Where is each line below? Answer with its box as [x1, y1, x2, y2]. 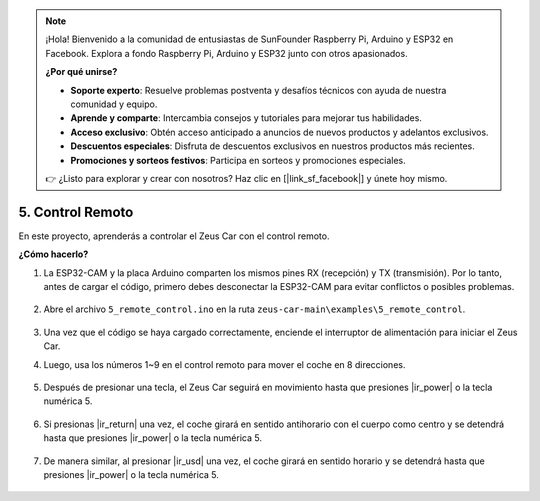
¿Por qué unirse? [45, 66, 118, 78]
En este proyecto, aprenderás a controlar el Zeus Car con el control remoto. [18, 230, 330, 242]
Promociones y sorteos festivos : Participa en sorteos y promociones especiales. [70, 154, 407, 166]
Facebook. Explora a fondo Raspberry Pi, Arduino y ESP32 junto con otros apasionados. [45, 47, 409, 59]
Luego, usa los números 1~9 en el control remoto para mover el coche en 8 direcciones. [43, 358, 406, 370]
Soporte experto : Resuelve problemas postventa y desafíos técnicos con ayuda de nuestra [70, 84, 447, 96]
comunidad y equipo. [70, 98, 158, 110]
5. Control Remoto [18, 203, 134, 220]
